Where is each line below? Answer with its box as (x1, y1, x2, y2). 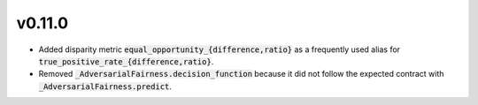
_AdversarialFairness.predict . (38, 80, 173, 92)
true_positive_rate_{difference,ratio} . (38, 56, 214, 66)
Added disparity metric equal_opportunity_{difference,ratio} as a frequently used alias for (38, 44, 401, 55)
